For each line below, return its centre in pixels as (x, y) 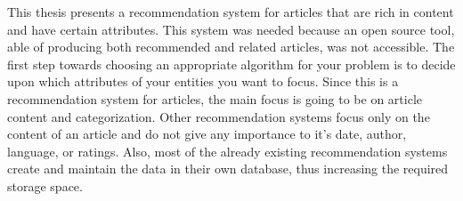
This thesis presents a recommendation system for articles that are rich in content (231, 12)
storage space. (45, 185)
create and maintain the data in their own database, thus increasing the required (228, 169)
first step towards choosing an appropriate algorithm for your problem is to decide (231, 64)
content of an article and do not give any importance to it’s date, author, (207, 134)
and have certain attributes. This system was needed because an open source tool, (231, 29)
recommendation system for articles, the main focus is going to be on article (215, 98)
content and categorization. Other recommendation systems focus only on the (219, 116)
